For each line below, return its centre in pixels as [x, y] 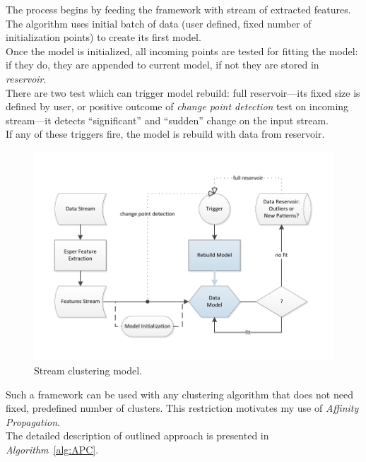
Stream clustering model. [88, 371]
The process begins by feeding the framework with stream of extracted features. [178, 9]
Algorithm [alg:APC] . [52, 449]
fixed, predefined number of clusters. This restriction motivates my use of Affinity [182, 408]
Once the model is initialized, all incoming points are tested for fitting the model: [182, 51]
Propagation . [33, 421]
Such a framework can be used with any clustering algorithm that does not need [179, 394]
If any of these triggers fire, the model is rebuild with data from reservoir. [165, 134]
